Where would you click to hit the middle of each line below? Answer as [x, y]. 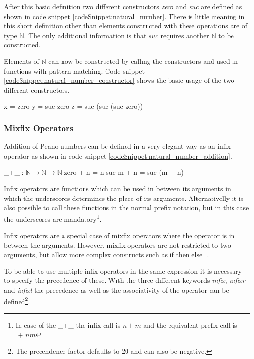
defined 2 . [17, 300]
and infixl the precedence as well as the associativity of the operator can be [116, 289]
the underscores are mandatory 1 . [53, 218]
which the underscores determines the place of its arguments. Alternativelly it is [124, 198]
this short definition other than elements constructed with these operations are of [126, 26]
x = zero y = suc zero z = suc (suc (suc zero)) [74, 106]
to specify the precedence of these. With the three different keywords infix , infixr [125, 280]
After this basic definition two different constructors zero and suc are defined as [123, 6]
